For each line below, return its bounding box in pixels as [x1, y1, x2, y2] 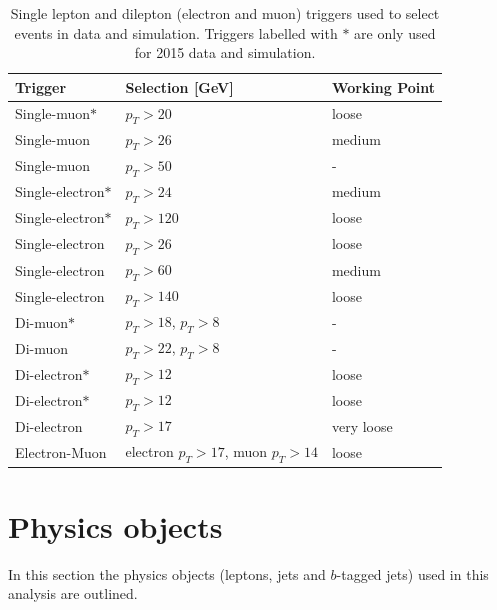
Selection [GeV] [125, 76, 234, 97]
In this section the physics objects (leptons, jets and [8, 563, 326, 584]
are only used [354, 22, 436, 43]
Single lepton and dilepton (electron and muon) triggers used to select [10, 3, 440, 23]
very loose [331, 415, 393, 436]
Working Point [331, 76, 436, 97]
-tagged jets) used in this [336, 563, 489, 584]
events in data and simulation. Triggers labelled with [14, 22, 338, 43]
